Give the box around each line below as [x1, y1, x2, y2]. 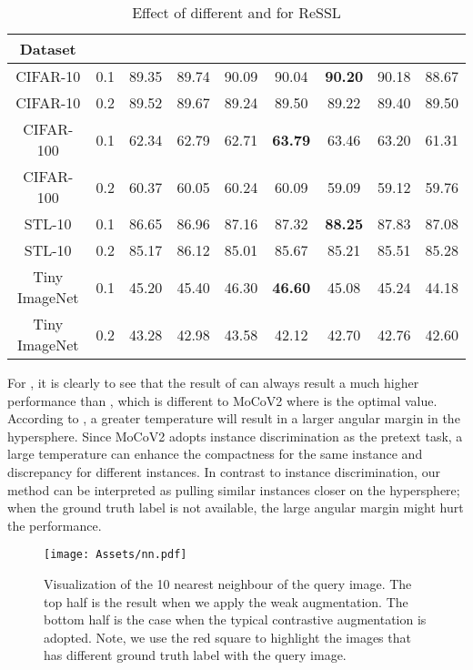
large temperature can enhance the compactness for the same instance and [7, 444, 423, 463]
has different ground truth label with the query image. [44, 645, 347, 665]
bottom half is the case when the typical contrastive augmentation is [44, 610, 427, 629]
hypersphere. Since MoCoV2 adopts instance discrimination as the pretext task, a [7, 426, 463, 445]
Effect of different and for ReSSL [132, 2, 341, 23]
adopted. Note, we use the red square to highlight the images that [44, 627, 411, 646]
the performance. [7, 515, 102, 534]
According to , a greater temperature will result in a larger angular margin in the [7, 409, 460, 428]
